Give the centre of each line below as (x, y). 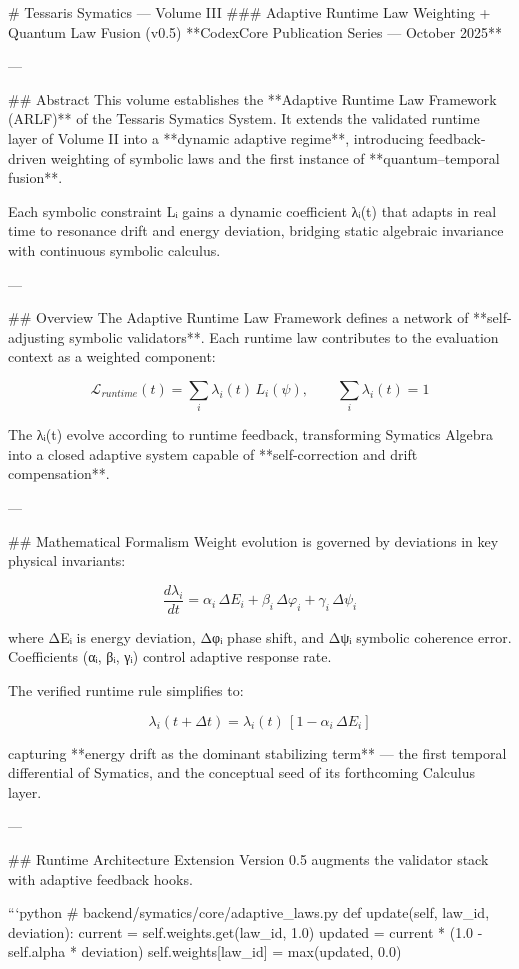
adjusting (36, 336)
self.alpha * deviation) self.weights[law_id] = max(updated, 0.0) (205, 951)
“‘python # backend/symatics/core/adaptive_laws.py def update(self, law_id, (249, 912)
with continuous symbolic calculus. (114, 249)
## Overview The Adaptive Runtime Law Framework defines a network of (238, 317)
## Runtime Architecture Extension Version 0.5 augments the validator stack (248, 859)
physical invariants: (67, 560)
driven (27, 157)
